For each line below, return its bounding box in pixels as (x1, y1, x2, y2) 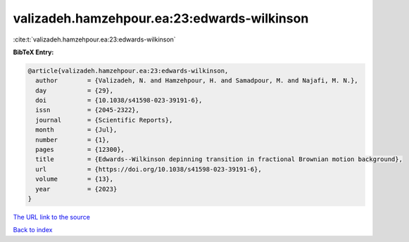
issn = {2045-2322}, (35, 106, 140, 114)
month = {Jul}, (35, 126, 118, 134)
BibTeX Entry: (13, 48, 54, 56)
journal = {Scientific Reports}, (35, 116, 173, 124)
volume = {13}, (35, 175, 114, 183)
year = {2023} (35, 185, 118, 193)
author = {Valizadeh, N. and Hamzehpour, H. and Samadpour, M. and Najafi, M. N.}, (35, 77, 358, 84)
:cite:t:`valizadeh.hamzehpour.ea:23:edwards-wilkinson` (13, 35, 176, 44)
